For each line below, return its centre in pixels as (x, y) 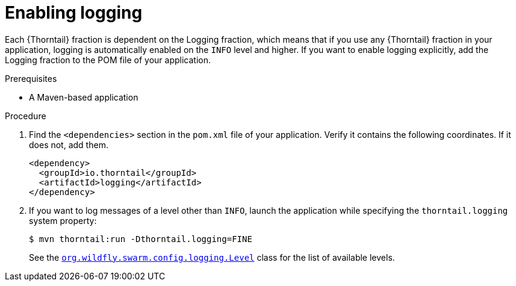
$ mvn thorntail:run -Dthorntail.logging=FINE (141, 239)
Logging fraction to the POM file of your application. (108, 60)
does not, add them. (69, 145)
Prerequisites (31, 78)
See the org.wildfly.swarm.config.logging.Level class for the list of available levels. (212, 257)
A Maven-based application (84, 97)
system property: (63, 220)
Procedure (26, 116)
